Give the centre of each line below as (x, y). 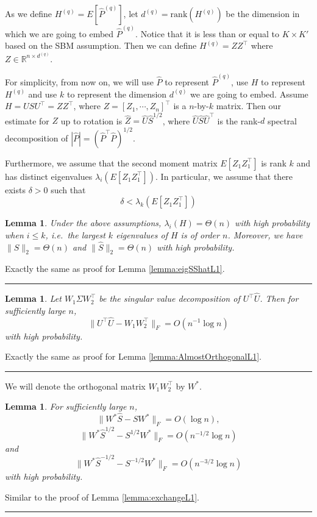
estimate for (27, 120)
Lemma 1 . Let (33, 298)
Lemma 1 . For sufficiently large (66, 406)
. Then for (279, 298)
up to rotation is (91, 120)
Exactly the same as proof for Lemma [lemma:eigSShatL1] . (115, 269)
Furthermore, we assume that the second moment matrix (111, 162)
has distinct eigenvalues (49, 176)
